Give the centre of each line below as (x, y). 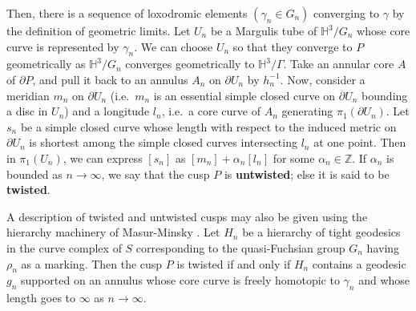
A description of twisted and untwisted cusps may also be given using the (187, 216)
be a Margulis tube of (264, 30)
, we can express (103, 158)
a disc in (27, 111)
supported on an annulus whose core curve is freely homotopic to (180, 280)
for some (294, 158)
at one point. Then (360, 142)
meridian (28, 95)
